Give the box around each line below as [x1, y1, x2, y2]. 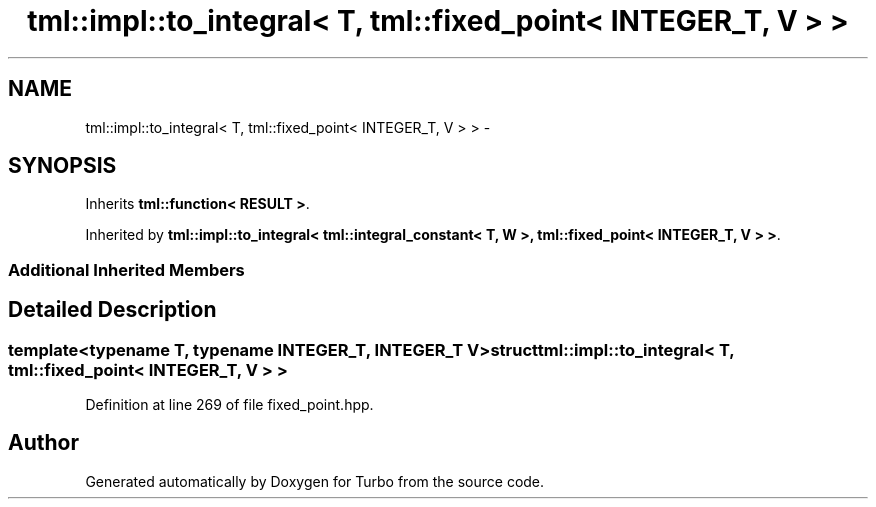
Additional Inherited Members [8, 259, 245, 280]
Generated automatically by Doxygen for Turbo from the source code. [85, 472, 545, 490]
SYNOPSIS [8, 153, 117, 179]
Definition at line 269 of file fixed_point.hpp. [85, 396, 374, 414]
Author [8, 430, 79, 456]
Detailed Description [8, 297, 217, 323]
